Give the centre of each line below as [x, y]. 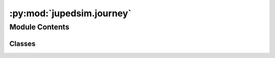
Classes [22, 43]
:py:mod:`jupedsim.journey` [71, 13]
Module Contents [39, 27]
